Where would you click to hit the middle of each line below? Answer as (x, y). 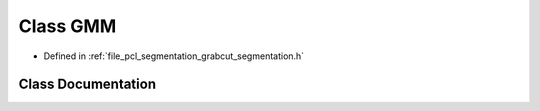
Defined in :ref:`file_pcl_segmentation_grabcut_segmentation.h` (174, 56)
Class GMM (67, 26)
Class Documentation (87, 84)
